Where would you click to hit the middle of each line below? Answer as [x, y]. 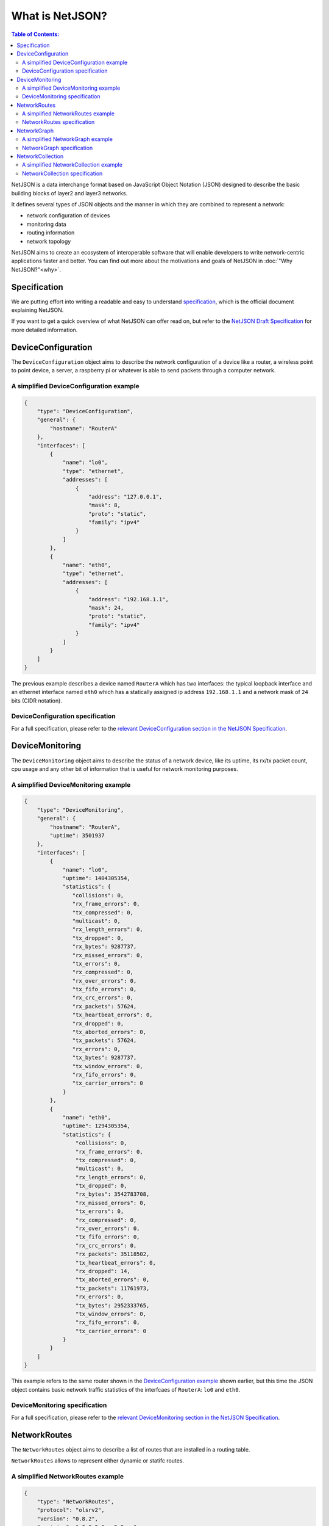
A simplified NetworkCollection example [73, 165]
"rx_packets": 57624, [104, 1006]
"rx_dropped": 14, [103, 1271]
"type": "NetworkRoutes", [76, 1502]
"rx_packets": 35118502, [112, 1254]
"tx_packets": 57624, [104, 1040]
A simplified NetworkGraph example [67, 139]
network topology [49, 241]
